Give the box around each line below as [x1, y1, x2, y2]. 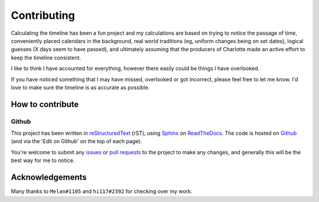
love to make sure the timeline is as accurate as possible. [11, 84, 150, 91]
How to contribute [11, 99, 79, 109]
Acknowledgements [11, 173, 87, 183]
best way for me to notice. [11, 157, 75, 164]
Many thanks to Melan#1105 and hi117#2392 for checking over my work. [11, 188, 193, 195]
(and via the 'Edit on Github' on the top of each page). [11, 138, 142, 145]
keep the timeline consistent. [11, 54, 82, 61]
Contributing [11, 9, 75, 22]
